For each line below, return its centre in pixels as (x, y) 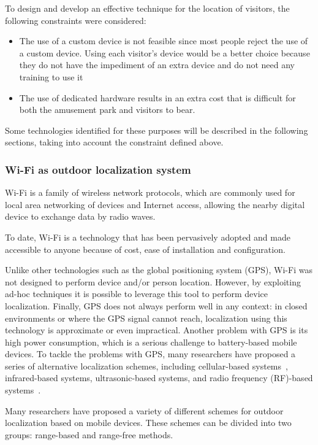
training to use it (51, 76)
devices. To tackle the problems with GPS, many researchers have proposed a (150, 354)
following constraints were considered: (76, 20)
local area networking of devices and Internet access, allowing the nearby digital (155, 204)
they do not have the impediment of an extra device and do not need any (157, 65)
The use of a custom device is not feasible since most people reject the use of (164, 41)
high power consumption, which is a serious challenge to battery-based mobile (151, 342)
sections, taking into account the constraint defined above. (114, 142)
